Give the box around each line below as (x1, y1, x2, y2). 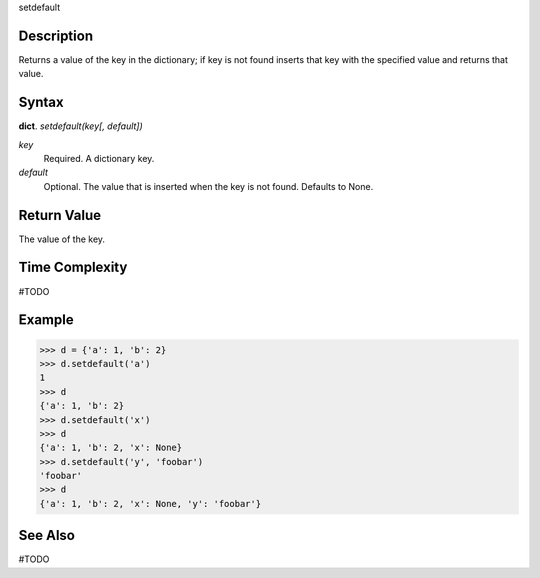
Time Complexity (18, 259, 128, 276)
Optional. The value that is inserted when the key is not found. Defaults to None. (43, 180, 374, 192)
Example (18, 311, 74, 329)
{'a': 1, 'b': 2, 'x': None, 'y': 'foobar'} (39, 498, 262, 509)
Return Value (18, 206, 102, 224)
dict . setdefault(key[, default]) (18, 120, 144, 132)
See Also (18, 527, 75, 544)
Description (18, 27, 94, 44)
